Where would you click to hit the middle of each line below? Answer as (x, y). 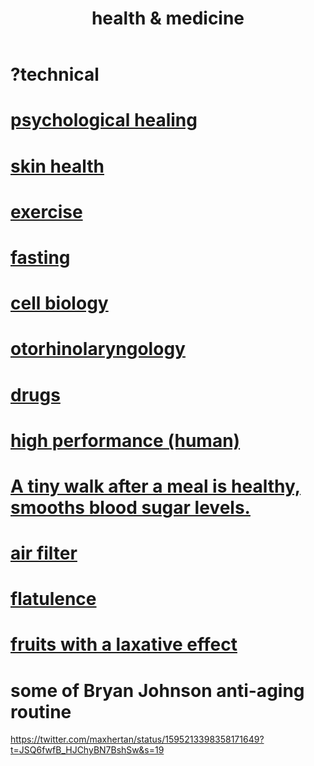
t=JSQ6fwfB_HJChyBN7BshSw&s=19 (87, 750)
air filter (44, 553)
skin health (57, 166)
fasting (40, 257)
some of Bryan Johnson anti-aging (157, 690)
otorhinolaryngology (98, 349)
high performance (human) (125, 440)
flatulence (53, 599)
